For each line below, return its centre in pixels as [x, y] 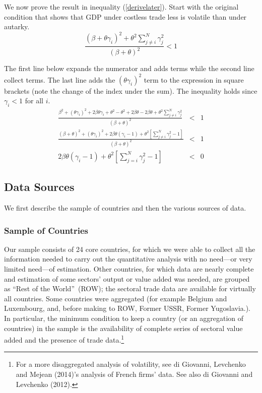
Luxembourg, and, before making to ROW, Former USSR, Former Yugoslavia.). [127, 308]
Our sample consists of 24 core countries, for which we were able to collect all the [130, 249]
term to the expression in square [194, 79]
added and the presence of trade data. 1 [64, 339]
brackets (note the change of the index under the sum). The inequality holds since [131, 90]
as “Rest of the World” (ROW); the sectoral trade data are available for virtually [130, 288]
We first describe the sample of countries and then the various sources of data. [125, 208]
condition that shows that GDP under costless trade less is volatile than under [125, 16]
